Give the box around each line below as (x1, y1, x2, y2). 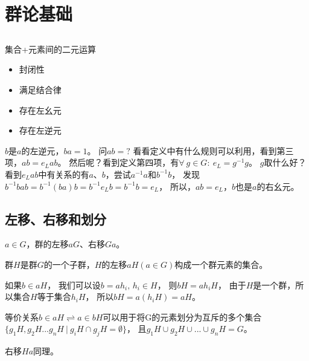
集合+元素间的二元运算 (5, 42, 96, 55)
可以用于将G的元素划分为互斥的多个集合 (103, 310, 262, 323)
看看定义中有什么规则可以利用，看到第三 (133, 144, 294, 157)
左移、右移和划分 (5, 209, 106, 228)
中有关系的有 (38, 167, 89, 180)
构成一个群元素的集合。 (174, 258, 268, 270)
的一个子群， (43, 258, 95, 270)
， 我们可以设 (47, 278, 101, 291)
